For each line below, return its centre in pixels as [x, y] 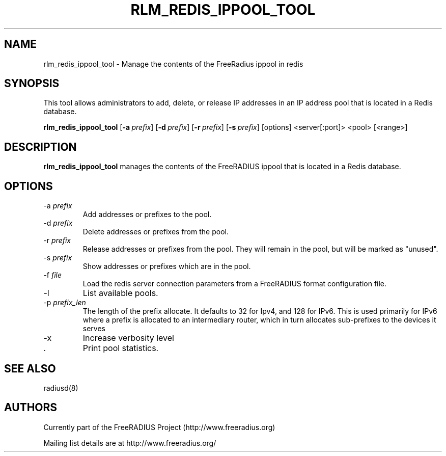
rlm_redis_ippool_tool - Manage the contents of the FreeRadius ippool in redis [173, 64]
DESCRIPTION [40, 147]
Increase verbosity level [128, 338]
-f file [53, 275]
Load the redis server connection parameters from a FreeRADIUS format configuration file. [235, 284]
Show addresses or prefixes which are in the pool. [167, 266]
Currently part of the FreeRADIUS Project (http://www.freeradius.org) [159, 427]
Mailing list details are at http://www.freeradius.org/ [130, 443]
